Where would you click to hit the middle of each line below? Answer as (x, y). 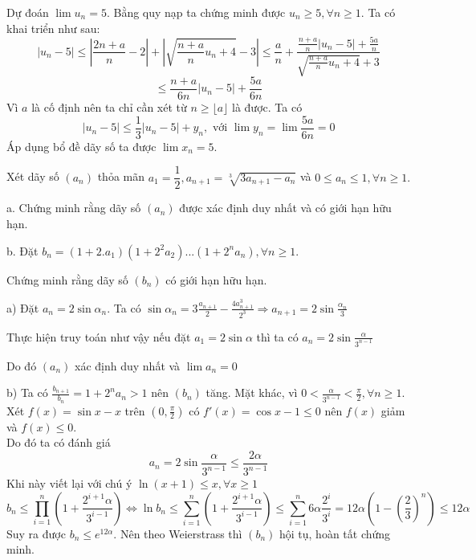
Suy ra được (36, 533)
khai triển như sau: (53, 28)
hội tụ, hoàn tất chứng (335, 533)
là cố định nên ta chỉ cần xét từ (109, 107)
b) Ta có (27, 392)
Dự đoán (28, 12)
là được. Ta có (267, 107)
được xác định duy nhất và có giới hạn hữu (285, 208)
